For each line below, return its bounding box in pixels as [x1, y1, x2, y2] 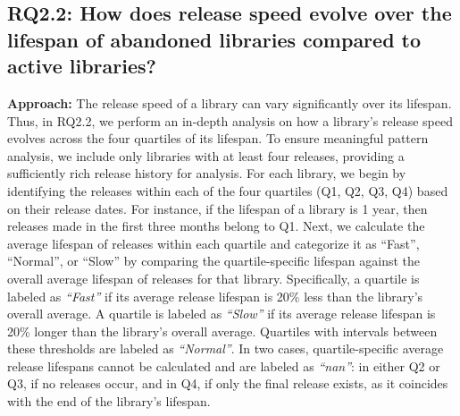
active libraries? [7, 52, 156, 80]
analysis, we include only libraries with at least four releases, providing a [7, 146, 405, 165]
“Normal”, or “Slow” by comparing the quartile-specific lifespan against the [7, 251, 420, 270]
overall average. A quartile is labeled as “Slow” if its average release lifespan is [7, 304, 436, 323]
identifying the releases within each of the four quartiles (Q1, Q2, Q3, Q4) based [7, 181, 448, 200]
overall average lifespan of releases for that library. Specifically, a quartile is [7, 268, 420, 287]
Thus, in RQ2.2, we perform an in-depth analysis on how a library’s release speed [7, 111, 454, 130]
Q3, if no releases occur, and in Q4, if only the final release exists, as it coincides [7, 374, 448, 393]
